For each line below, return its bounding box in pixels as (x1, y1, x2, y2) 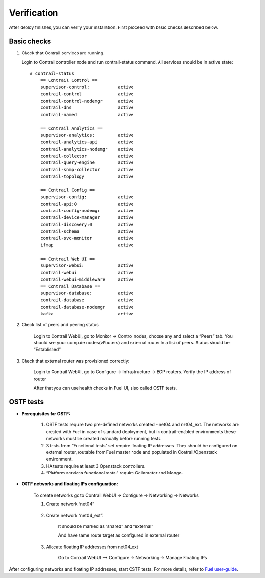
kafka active (40, 311, 134, 316)
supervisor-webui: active (40, 263, 134, 268)
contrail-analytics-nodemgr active (40, 146, 134, 152)
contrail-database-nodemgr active (40, 304, 134, 310)
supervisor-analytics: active (40, 132, 134, 138)
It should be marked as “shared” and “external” (58, 524, 154, 529)
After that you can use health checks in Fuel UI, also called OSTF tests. (33, 385, 177, 391)
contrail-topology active (40, 174, 134, 179)
